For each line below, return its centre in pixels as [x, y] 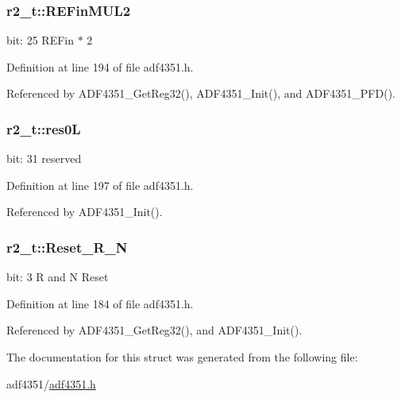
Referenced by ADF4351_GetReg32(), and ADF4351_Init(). [154, 330]
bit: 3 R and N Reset [58, 277]
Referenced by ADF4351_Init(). [85, 212]
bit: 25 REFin [40, 40]
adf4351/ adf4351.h [51, 383]
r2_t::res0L [44, 128]
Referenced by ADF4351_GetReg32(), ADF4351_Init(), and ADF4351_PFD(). [201, 93]
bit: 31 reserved [44, 158]
